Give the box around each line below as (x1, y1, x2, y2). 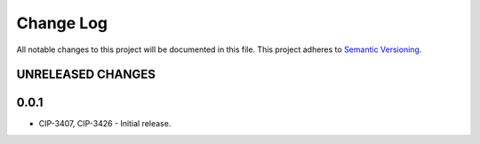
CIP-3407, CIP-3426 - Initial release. (38, 118, 172, 129)
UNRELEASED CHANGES (16, 67, 156, 82)
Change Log (16, 13, 108, 33)
